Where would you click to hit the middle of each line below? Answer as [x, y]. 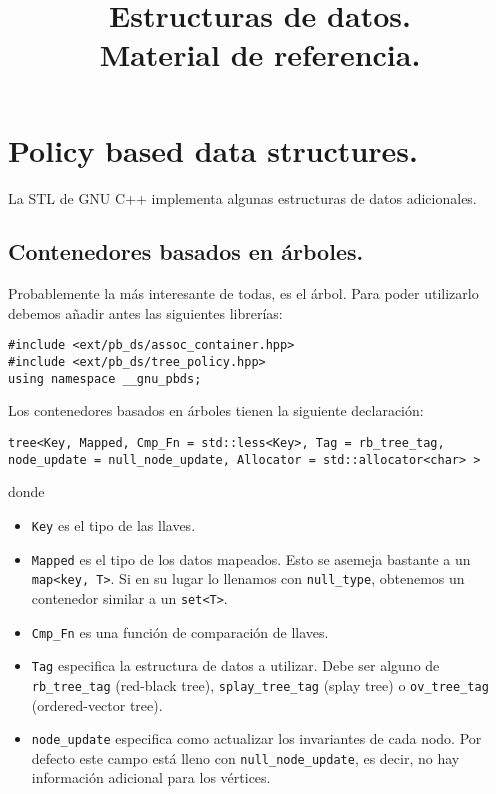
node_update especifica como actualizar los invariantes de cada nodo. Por [256, 738]
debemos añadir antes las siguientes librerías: [145, 312]
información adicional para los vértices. [151, 777]
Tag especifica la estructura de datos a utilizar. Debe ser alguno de [235, 665]
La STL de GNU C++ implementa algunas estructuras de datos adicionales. [242, 197]
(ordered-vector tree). [97, 704]
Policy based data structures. [213, 149]
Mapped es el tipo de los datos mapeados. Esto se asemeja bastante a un [251, 558]
